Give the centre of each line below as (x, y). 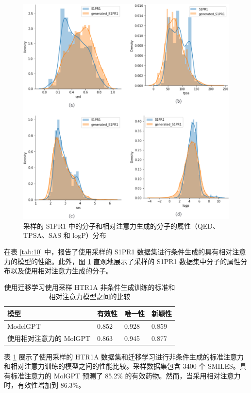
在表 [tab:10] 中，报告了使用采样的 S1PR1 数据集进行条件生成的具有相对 (118, 251)
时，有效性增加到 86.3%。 (45, 385)
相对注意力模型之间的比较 (90, 296)
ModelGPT (24, 326)
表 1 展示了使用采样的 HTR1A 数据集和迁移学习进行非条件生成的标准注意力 (124, 356)
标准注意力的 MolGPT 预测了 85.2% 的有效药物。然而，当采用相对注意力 (125, 375)
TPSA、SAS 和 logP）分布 (65, 235)
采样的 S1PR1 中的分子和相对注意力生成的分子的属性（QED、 (122, 225)
